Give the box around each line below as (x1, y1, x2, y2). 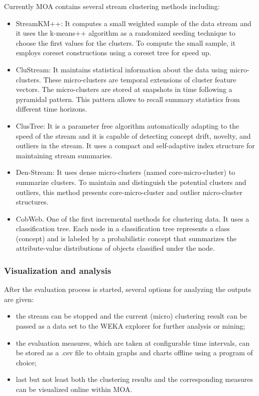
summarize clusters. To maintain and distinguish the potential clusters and (16, 176, 246, 187)
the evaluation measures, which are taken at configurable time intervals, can (16, 337, 250, 348)
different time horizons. (16, 104, 87, 114)
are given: (4, 293, 34, 304)
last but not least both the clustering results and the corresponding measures (16, 374, 253, 384)
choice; (16, 357, 37, 367)
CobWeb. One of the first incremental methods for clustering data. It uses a (16, 213, 249, 224)
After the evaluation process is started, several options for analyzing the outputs (4, 284, 251, 294)
